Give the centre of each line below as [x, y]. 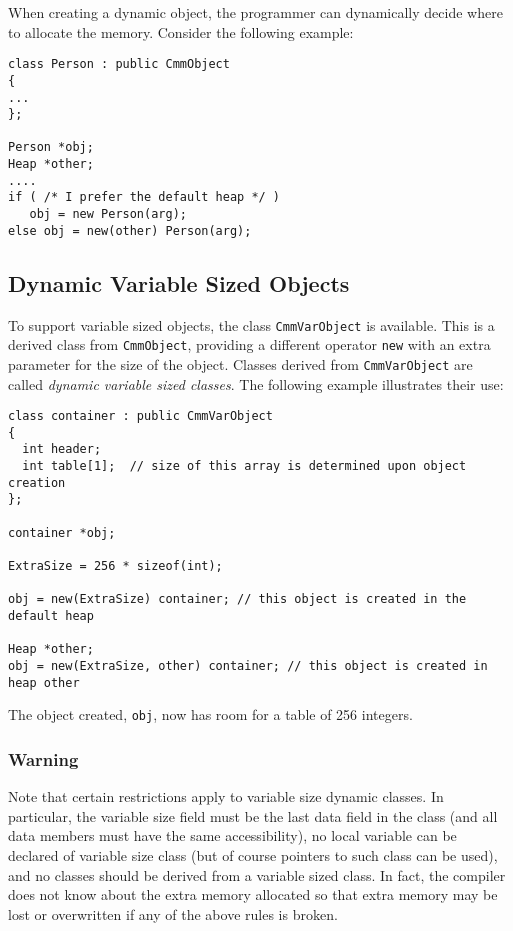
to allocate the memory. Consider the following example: [181, 31]
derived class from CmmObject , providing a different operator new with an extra [249, 344]
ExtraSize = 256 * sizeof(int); [115, 566]
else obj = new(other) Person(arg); [130, 230]
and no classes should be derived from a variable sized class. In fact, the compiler [257, 874]
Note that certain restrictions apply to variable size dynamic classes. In [226, 796]
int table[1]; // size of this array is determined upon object [244, 466]
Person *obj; [51, 147]
